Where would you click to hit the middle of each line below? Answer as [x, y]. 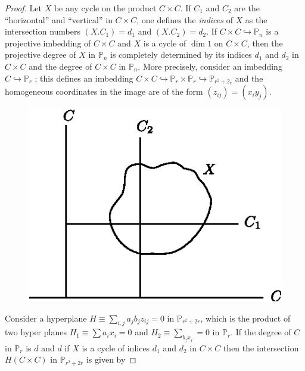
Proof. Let [23, 8]
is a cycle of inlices [116, 347]
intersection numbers [43, 31]
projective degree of [41, 54]
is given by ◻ [111, 359]
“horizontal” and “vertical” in [59, 19]
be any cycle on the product [105, 8]
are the [247, 8]
